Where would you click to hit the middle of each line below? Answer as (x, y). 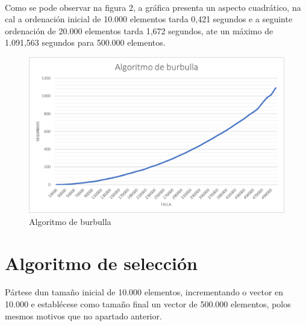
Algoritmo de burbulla (70, 221)
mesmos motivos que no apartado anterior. (83, 315)
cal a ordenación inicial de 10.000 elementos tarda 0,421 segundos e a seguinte (149, 19)
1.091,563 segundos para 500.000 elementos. (85, 42)
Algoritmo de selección (101, 263)
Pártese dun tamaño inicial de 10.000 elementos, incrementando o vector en (144, 292)
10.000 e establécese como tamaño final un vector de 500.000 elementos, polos (148, 303)
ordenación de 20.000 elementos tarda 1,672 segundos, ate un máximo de (139, 30)
